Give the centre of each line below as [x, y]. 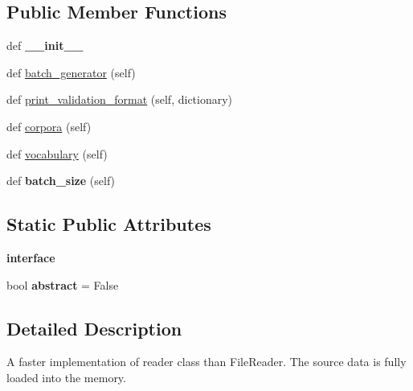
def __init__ [45, 45]
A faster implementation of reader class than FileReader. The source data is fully [206, 362]
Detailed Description [94, 328]
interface [31, 257]
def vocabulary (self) [57, 153]
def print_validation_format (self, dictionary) [120, 99]
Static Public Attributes [109, 224]
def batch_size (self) [61, 181]
